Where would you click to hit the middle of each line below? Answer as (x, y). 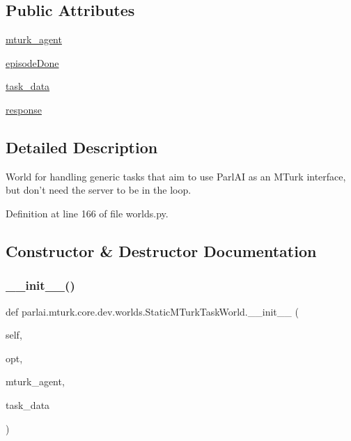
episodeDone (32, 62)
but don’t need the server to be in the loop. (99, 190)
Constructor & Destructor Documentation (161, 250)
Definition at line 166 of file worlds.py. (87, 213)
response (24, 109)
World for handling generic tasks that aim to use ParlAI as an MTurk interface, (176, 176)
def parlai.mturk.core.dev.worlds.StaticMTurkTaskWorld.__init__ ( (152, 311)
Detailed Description (82, 147)
